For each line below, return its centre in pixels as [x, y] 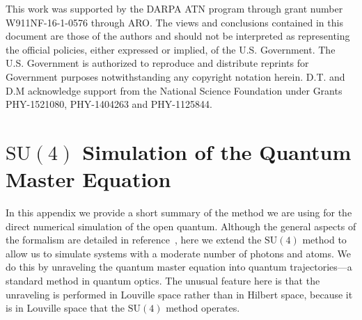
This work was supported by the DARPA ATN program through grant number [174, 8]
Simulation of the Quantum [217, 151]
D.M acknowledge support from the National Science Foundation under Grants [174, 90]
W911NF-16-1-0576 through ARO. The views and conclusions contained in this [174, 22]
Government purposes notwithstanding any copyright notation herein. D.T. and [175, 76]
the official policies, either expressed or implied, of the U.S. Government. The [171, 49]
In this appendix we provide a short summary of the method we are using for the [179, 213]
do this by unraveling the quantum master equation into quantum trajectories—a [179, 267]
